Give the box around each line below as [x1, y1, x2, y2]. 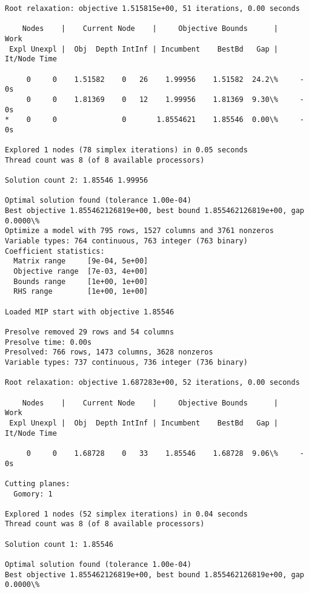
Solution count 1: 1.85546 [5, 540, 113, 549]
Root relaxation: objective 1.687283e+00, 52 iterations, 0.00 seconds [5, 378, 300, 387]
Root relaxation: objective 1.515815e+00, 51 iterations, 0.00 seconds [5, 4, 300, 13]
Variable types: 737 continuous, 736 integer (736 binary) [5, 357, 248, 367]
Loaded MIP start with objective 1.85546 [5, 307, 174, 316]
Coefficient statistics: [5, 246, 105, 256]
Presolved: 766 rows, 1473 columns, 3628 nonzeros [5, 348, 213, 357]
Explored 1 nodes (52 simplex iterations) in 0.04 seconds [5, 509, 248, 518]
